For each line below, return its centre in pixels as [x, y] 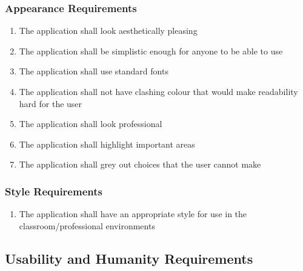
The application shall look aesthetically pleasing [108, 31]
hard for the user [51, 103]
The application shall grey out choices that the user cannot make [140, 164]
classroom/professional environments [87, 225]
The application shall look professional [91, 124]
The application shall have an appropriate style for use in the [133, 214]
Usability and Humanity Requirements [129, 258]
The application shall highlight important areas [107, 144]
